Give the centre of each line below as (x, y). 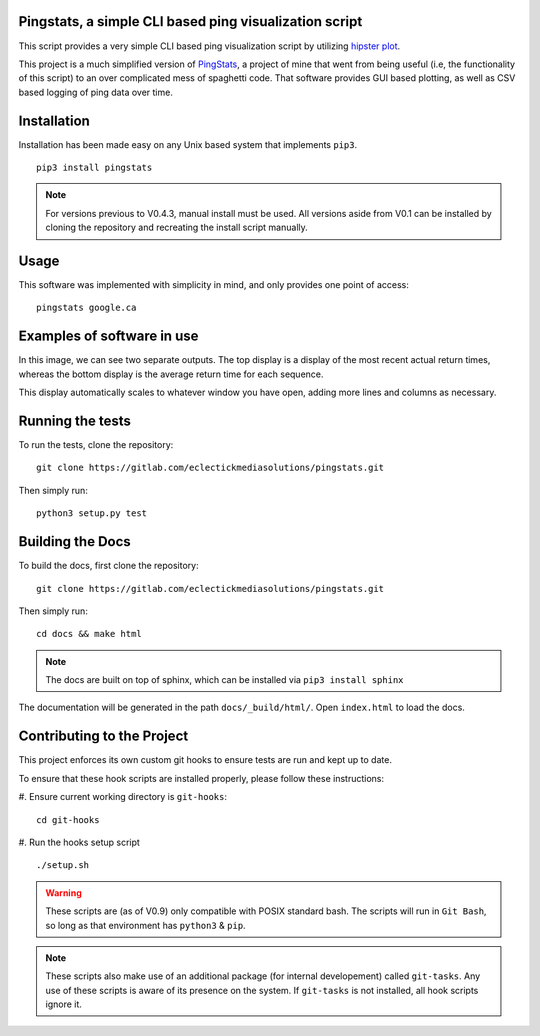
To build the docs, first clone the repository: (108, 566)
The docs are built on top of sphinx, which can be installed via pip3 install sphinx (224, 680)
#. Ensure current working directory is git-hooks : (122, 797)
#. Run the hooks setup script (79, 842)
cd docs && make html (89, 634)
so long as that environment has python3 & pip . (145, 925)
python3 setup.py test (92, 513)
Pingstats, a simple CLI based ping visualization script (190, 21)
